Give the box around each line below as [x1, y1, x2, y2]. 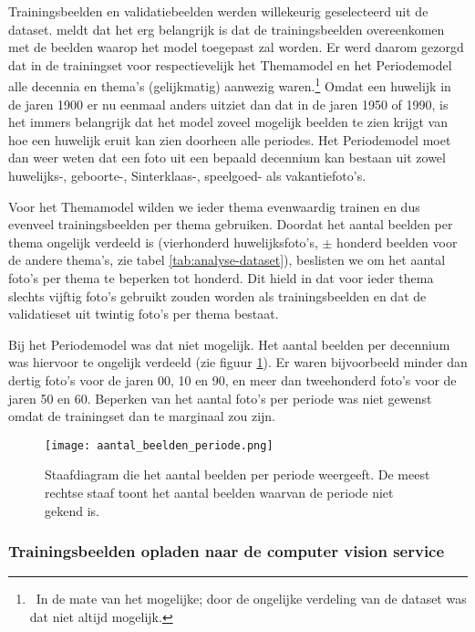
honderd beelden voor [336, 232, 458, 251]
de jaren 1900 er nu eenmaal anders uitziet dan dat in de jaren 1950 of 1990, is [8, 94, 449, 113]
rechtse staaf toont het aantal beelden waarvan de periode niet [45, 482, 394, 501]
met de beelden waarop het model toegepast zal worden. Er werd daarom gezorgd [8, 37, 464, 57]
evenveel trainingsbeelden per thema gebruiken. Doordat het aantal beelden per [8, 215, 453, 234]
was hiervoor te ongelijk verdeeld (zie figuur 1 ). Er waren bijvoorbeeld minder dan [8, 353, 468, 372]
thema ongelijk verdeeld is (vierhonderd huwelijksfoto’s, [8, 232, 318, 251]
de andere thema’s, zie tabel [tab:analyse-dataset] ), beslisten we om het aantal [8, 250, 446, 269]
